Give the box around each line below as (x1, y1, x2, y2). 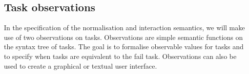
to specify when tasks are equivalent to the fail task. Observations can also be (4, 51, 237, 61)
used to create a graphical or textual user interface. (4, 60, 157, 71)
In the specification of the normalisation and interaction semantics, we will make (4, 22, 245, 33)
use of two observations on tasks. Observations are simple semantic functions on (4, 32, 243, 42)
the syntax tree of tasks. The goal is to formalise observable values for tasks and (4, 41, 244, 52)
